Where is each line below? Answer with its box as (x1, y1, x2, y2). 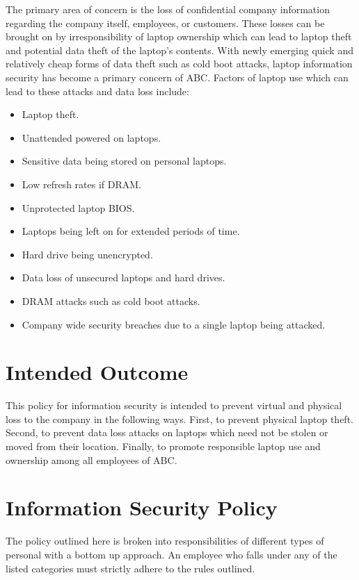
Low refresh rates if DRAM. (22, 176, 141, 191)
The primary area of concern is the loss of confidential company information (6, 2, 330, 16)
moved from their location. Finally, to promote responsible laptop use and (6, 439, 321, 453)
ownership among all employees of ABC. (6, 452, 177, 467)
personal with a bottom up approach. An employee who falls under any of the (6, 547, 337, 561)
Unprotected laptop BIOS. (22, 200, 135, 215)
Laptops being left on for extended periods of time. (22, 224, 240, 238)
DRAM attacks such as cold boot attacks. (22, 293, 200, 308)
